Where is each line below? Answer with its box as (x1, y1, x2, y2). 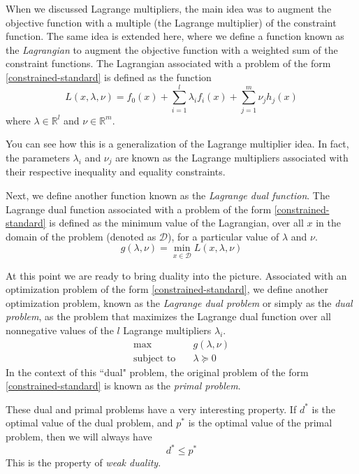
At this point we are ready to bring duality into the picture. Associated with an (6, 268, 347, 282)
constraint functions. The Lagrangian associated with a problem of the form (6, 56, 331, 71)
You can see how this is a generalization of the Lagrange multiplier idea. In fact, (6, 136, 349, 151)
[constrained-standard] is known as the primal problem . (6, 378, 241, 393)
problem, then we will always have (6, 429, 152, 443)
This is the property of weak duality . (6, 455, 161, 470)
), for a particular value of (168, 229, 279, 243)
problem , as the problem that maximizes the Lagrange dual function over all (6, 309, 331, 324)
